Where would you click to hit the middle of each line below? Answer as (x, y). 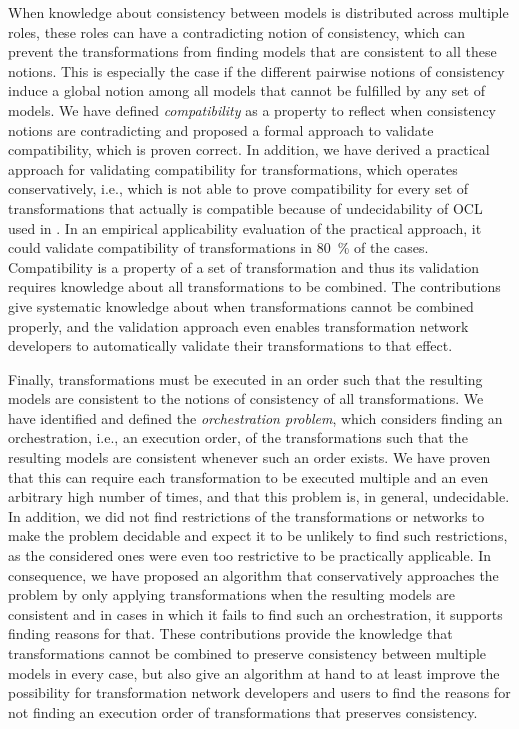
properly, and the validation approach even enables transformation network (238, 325)
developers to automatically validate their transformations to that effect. (230, 345)
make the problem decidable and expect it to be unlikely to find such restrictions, (258, 535)
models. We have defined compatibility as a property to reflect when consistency (252, 109)
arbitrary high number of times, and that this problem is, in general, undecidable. (259, 496)
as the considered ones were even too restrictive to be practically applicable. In (250, 555)
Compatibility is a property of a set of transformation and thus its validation (244, 266)
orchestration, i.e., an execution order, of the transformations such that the (238, 437)
